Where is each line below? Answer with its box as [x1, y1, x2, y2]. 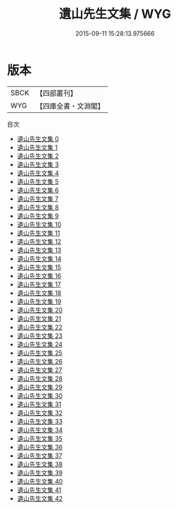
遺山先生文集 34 [16, 425, 63, 434]
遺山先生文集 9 [16, 212, 60, 220]
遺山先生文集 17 [16, 280, 62, 288]
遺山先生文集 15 [16, 263, 62, 271]
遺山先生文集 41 [16, 486, 62, 494]
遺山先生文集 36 [16, 443, 63, 451]
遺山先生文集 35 [16, 434, 63, 443]
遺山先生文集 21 [16, 314, 62, 323]
